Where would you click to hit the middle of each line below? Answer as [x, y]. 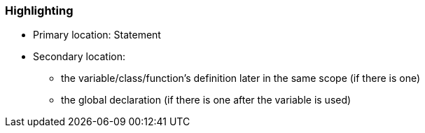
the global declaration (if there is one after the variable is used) [206, 100]
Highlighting [39, 10]
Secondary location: [79, 57]
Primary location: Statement [97, 35]
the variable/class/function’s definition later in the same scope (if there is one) [241, 78]
